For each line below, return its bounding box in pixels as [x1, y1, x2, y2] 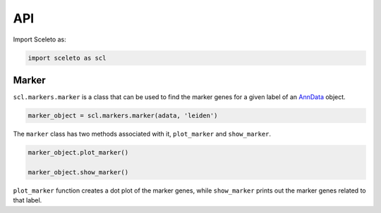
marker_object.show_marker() [28, 168, 129, 176]
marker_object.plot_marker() [28, 148, 129, 156]
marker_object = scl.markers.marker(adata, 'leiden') [28, 112, 218, 120]
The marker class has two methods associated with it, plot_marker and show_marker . [13, 130, 272, 138]
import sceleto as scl [28, 53, 107, 62]
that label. [13, 196, 42, 205]
